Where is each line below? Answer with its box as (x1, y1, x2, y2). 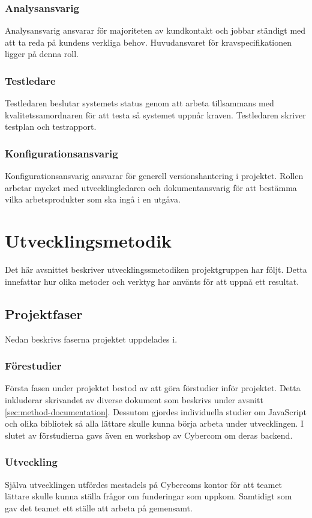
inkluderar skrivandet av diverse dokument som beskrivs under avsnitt (5, 393, 263, 406)
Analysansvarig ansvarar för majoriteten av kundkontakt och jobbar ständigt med (5, 24, 306, 37)
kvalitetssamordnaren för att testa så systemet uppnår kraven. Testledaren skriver (5, 108, 306, 121)
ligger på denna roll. (5, 47, 79, 60)
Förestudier (5, 358, 62, 373)
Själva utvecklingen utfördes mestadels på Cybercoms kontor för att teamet (5, 478, 283, 490)
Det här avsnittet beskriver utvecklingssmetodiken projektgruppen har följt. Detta (5, 263, 307, 276)
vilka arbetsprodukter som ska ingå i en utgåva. (5, 193, 181, 206)
